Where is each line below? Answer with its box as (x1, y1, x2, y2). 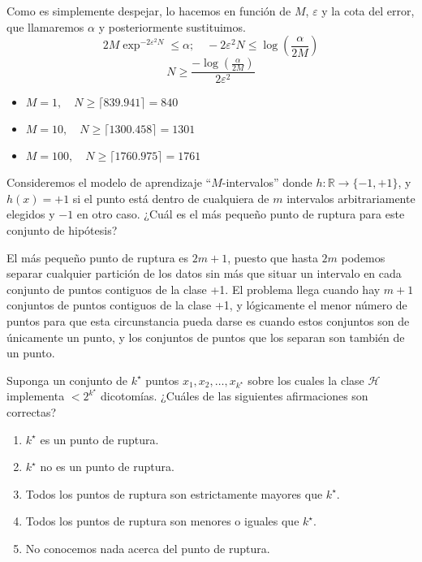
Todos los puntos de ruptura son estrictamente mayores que (25, 485, 323, 502)
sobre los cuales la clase (248, 371, 364, 388)
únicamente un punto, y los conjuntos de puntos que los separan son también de (6, 328, 405, 345)
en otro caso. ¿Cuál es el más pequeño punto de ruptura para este (76, 205, 405, 223)
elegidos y (6, 205, 55, 223)
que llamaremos (6, 18, 84, 35)
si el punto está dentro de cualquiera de (72, 189, 269, 206)
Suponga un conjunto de (6, 371, 127, 388)
